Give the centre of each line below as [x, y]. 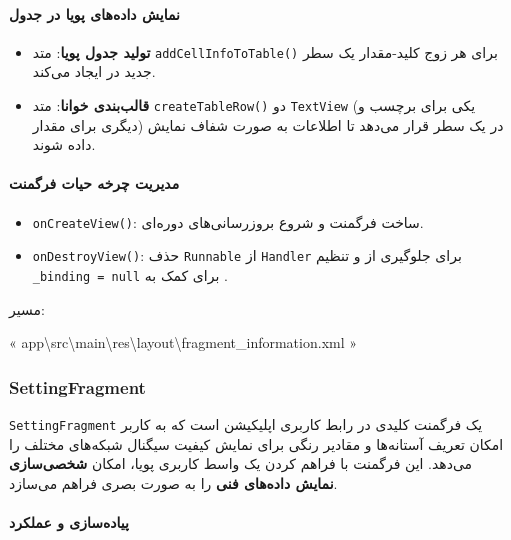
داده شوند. [64, 144]
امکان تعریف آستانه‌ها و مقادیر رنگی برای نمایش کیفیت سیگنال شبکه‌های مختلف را [256, 443]
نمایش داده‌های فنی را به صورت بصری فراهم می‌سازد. [173, 482]
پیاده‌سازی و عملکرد [69, 522]
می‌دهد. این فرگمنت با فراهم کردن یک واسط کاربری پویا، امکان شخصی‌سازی [241, 463]
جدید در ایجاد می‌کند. [94, 71]
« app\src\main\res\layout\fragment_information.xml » [183, 342]
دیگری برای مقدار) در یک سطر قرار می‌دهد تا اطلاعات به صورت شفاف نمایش [268, 124]
